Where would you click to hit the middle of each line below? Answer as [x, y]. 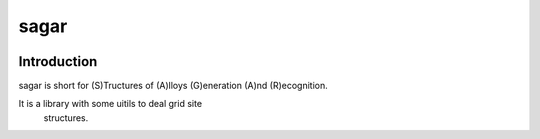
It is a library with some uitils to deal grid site [110, 104]
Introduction [58, 61]
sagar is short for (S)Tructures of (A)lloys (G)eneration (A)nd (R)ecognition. [173, 86]
